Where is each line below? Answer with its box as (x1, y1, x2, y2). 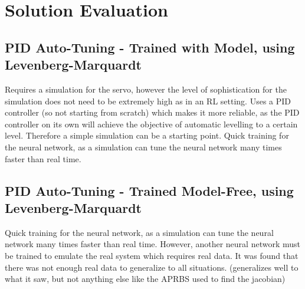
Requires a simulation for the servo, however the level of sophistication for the (5, 83, 287, 95)
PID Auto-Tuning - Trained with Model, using (5, 38, 295, 56)
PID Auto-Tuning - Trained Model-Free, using (5, 181, 294, 199)
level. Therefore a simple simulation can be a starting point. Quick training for (5, 129, 289, 142)
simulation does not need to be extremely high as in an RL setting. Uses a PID (5, 94, 291, 107)
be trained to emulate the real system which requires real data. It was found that (5, 249, 299, 261)
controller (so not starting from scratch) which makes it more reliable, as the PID (5, 106, 300, 119)
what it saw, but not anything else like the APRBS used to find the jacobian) (5, 272, 286, 285)
